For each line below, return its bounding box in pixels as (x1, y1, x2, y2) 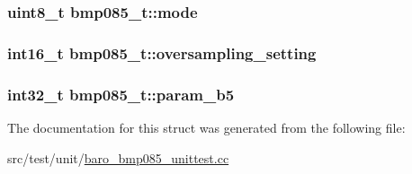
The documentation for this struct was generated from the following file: (7, 117, 406, 136)
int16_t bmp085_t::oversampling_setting (7, 41, 317, 64)
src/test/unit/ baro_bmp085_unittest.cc (7, 148, 229, 167)
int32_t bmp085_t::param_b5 (7, 83, 235, 105)
